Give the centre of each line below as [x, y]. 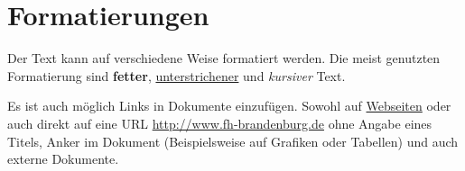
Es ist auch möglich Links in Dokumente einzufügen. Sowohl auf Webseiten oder [229, 106]
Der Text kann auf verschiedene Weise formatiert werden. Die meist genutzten [224, 58]
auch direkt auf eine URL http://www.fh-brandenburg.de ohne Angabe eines [220, 123]
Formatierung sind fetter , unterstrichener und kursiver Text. [177, 75]
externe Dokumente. [63, 159]
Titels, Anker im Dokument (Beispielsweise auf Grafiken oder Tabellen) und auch [233, 141]
